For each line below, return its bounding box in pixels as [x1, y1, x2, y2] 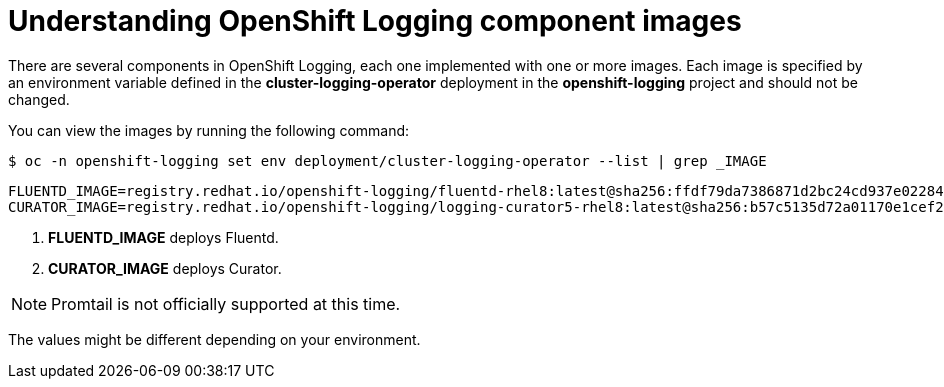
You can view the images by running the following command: [8, 121, 410, 139]
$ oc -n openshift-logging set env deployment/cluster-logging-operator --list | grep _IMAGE [8, 152, 767, 169]
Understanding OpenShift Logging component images [8, 4, 742, 38]
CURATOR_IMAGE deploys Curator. [48, 259, 282, 277]
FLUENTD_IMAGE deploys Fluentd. [48, 228, 279, 246]
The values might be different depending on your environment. [8, 330, 421, 348]
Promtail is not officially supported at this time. [51, 293, 401, 314]
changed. [8, 90, 70, 108]
